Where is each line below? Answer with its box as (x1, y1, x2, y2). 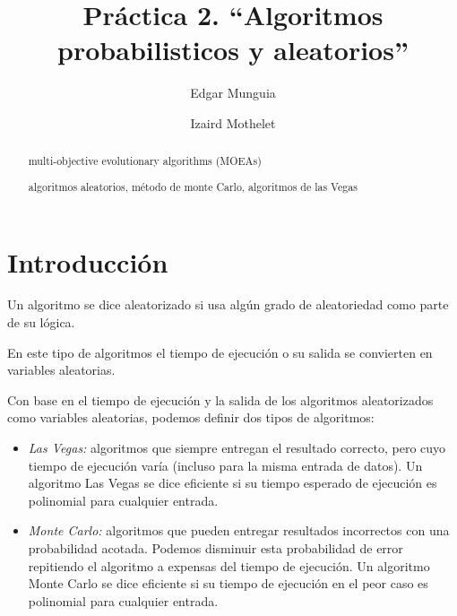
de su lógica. (7, 313, 75, 332)
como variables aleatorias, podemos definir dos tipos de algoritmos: (7, 408, 375, 427)
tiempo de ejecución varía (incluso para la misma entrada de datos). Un (28, 455, 423, 474)
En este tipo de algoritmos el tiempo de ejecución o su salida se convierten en (7, 343, 433, 361)
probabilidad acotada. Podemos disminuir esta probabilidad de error (28, 538, 403, 557)
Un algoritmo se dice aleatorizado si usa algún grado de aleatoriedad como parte (7, 295, 449, 314)
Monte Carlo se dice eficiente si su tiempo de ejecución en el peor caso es (28, 574, 428, 593)
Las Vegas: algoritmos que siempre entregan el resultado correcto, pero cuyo (28, 438, 446, 456)
